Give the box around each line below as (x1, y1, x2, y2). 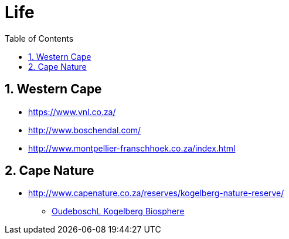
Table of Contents (5, 33, 74, 43)
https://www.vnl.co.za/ (28, 106, 116, 117)
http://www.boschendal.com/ (28, 124, 141, 135)
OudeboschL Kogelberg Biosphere (52, 206, 185, 217)
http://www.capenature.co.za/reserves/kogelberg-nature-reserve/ (28, 188, 284, 198)
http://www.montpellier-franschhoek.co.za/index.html (28, 143, 236, 153)
